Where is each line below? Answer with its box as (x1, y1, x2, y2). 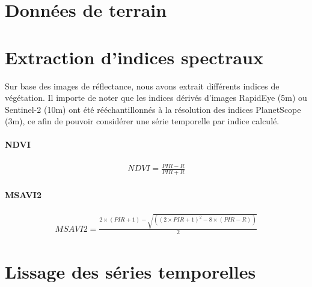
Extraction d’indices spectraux (5, 44, 263, 69)
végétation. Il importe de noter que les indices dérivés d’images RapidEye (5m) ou (5, 91, 307, 104)
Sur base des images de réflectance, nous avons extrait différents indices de (5, 79, 280, 92)
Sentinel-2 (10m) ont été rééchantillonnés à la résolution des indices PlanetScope (5, 103, 301, 115)
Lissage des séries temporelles (5, 259, 256, 283)
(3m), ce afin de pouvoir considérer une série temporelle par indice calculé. (5, 115, 280, 127)
